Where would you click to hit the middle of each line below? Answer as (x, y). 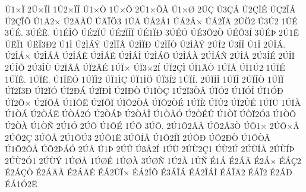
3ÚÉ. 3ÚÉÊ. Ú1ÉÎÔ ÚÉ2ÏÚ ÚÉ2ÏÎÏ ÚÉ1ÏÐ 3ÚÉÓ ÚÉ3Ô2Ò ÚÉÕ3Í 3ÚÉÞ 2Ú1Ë (152, 32)
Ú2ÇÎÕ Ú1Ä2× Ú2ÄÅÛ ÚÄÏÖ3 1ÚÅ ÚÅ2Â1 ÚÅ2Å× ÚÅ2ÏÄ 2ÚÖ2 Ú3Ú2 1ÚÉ (151, 21)
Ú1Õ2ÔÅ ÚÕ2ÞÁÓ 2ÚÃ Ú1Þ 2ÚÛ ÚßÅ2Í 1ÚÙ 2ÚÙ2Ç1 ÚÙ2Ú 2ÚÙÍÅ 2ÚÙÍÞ (150, 149)
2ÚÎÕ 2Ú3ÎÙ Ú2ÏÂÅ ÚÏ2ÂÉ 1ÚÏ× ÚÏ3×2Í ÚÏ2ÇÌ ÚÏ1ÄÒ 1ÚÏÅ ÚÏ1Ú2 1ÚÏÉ (145, 67)
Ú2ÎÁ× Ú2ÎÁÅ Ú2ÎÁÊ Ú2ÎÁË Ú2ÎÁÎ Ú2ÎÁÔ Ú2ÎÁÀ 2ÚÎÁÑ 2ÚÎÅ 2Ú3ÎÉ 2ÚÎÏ (150, 56)
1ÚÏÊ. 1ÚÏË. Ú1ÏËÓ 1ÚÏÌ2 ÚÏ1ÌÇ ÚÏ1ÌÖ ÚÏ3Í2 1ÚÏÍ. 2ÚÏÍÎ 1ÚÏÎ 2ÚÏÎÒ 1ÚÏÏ (144, 79)
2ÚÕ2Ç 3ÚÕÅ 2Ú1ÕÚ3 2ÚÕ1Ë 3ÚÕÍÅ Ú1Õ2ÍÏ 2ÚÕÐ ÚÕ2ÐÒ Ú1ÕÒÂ (138, 137)
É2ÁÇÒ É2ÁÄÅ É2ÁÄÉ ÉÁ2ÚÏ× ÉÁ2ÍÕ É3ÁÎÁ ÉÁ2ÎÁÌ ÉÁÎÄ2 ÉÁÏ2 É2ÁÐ (149, 172)
